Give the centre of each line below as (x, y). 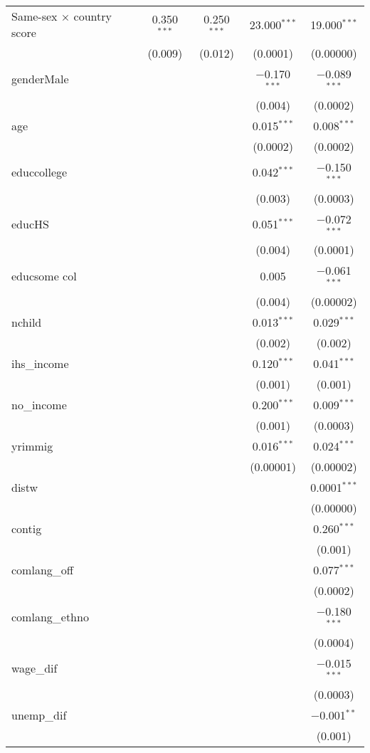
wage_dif (35, 668)
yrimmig (32, 446)
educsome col (44, 275)
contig (27, 529)
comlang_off (43, 570)
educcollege (39, 172)
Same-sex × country (62, 16)
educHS (30, 223)
